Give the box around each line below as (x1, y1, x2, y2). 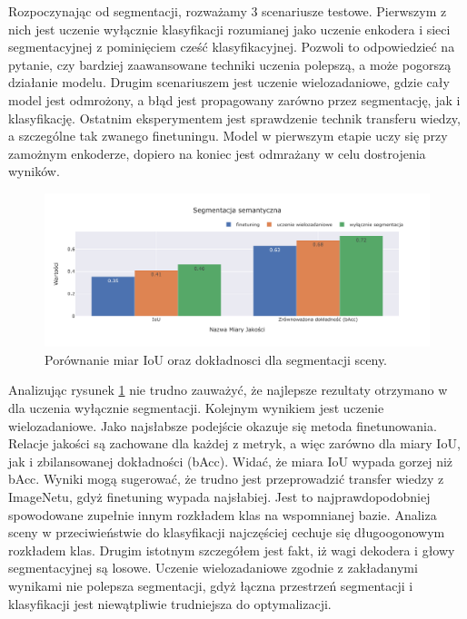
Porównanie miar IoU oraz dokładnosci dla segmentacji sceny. (45, 349, 388, 368)
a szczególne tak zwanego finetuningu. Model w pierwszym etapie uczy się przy (8, 126, 448, 145)
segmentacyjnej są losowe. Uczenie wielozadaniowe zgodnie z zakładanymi (8, 558, 418, 577)
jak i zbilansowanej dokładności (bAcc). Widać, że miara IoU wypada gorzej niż (8, 451, 453, 470)
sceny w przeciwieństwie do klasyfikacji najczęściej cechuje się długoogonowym (8, 523, 445, 542)
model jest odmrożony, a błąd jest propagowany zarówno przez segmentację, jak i (8, 90, 461, 109)
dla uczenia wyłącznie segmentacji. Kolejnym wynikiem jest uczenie (8, 398, 384, 418)
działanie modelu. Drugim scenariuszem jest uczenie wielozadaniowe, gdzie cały (8, 73, 450, 92)
